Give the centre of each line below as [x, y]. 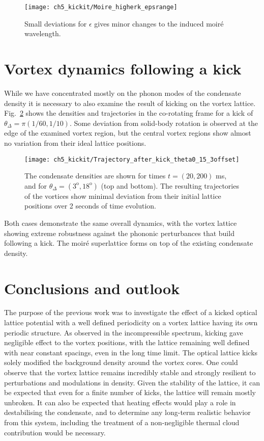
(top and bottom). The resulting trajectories [170, 185]
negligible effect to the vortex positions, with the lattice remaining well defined [127, 342]
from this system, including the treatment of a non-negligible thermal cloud [122, 422]
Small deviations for [56, 23]
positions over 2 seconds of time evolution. [90, 206]
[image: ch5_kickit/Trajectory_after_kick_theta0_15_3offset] [132, 159]
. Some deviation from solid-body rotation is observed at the [164, 123]
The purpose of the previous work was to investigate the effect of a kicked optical [131, 312]
